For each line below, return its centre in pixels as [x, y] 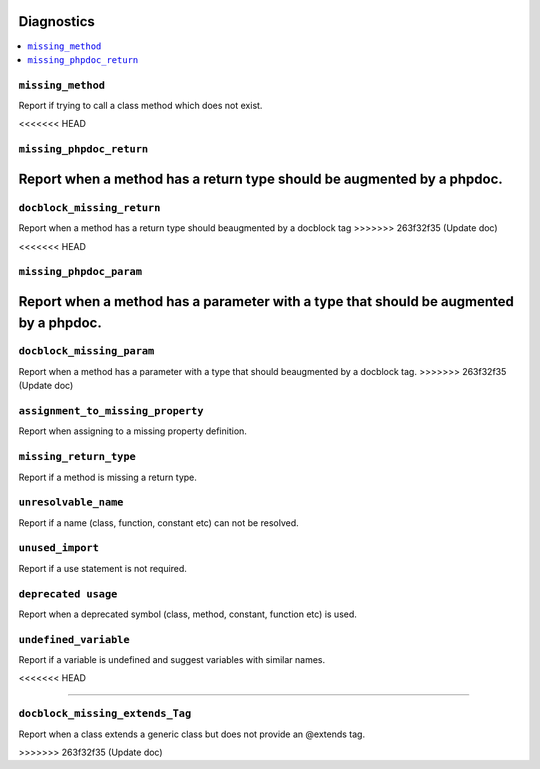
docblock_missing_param [86, 351]
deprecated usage [68, 593]
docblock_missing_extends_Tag [105, 713]
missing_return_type [77, 457]
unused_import [59, 548]
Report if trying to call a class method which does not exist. [140, 106]
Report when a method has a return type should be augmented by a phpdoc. [261, 178]
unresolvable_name [71, 502]
